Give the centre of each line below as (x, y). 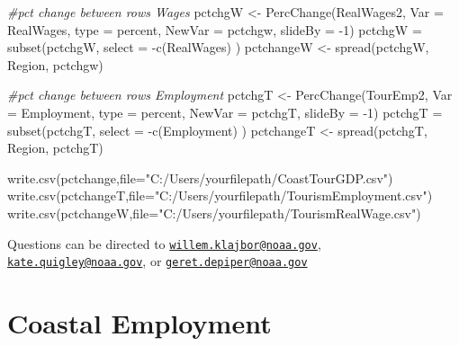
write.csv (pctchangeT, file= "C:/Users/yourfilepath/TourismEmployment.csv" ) (220, 195)
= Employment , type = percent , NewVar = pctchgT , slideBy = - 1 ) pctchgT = (225, 112)
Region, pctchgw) (55, 64)
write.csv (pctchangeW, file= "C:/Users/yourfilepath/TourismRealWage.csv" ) (214, 213)
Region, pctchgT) (55, 148)
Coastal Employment (139, 323)
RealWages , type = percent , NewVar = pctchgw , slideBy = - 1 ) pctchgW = (215, 29)
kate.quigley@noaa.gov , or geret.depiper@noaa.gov (157, 261)
